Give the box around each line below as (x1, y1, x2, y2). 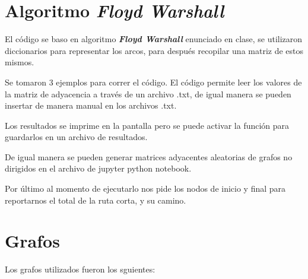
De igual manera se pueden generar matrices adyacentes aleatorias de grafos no (5, 150, 293, 163)
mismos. (5, 56, 34, 68)
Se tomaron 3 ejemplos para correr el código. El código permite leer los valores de (5, 75, 302, 88)
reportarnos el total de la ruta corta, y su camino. (5, 194, 186, 206)
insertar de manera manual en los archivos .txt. (5, 99, 177, 112)
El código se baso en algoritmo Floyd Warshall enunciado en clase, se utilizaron (5, 33, 303, 45)
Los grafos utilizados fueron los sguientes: (5, 263, 155, 275)
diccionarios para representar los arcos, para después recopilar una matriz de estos (5, 44, 304, 56)
